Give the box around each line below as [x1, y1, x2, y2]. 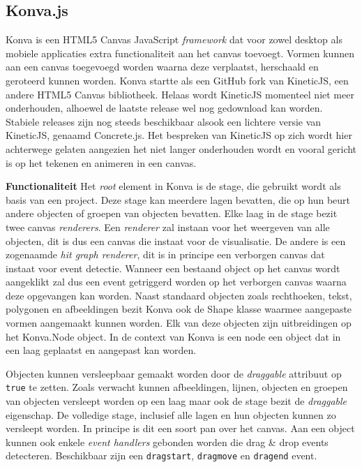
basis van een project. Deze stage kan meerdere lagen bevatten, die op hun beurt [6, 192, 351, 207]
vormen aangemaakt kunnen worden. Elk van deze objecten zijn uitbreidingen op [6, 316, 352, 330]
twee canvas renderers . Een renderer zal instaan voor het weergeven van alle [6, 219, 330, 234]
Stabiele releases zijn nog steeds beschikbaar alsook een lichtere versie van [6, 114, 322, 128]
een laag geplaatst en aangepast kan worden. [6, 343, 197, 357]
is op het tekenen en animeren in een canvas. [6, 155, 197, 170]
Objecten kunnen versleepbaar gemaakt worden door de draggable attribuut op [6, 366, 342, 380]
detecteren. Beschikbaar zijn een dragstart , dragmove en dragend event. [6, 448, 317, 463]
